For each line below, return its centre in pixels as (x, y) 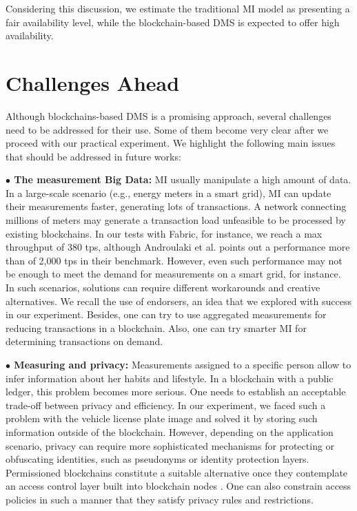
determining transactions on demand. (84, 341)
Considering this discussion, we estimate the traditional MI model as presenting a (178, 8)
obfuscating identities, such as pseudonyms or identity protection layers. (157, 459)
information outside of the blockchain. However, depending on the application (170, 431)
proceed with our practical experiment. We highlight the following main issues (171, 143)
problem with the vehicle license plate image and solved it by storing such (162, 418)
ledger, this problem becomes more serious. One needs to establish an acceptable (176, 392)
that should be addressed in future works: (93, 156)
